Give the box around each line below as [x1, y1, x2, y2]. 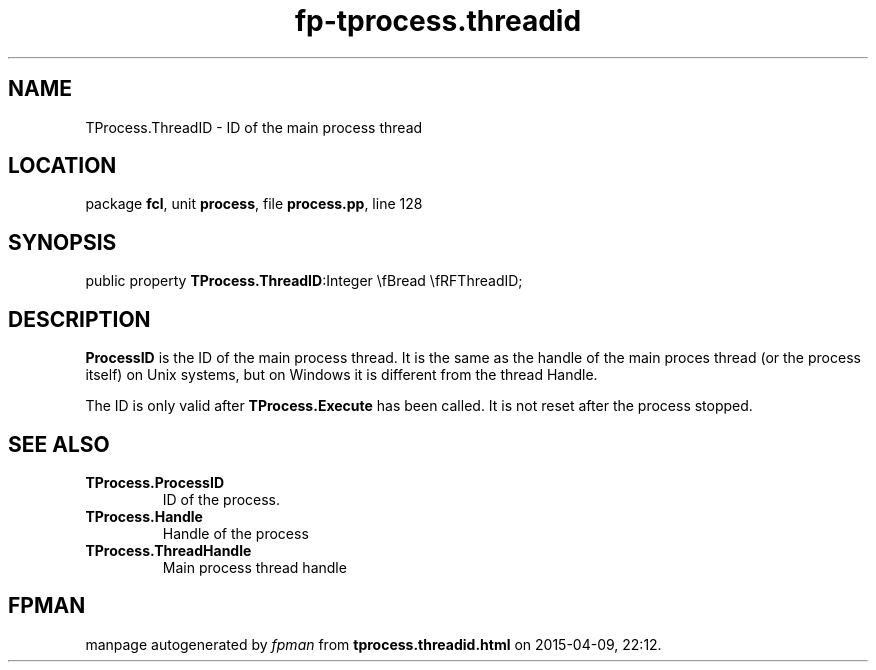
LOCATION [8, 153, 117, 179]
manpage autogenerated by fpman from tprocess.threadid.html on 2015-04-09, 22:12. [85, 635, 662, 653]
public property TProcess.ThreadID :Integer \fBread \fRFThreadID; [85, 272, 523, 290]
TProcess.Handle [85, 507, 203, 525]
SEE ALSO [8, 431, 110, 457]
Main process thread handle [162, 558, 347, 576]
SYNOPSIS [8, 229, 117, 255]
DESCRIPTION [8, 306, 151, 332]
